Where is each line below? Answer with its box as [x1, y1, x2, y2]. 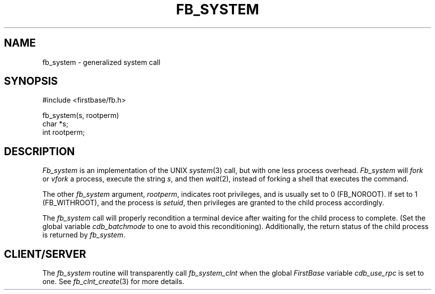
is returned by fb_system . [42, 231, 126, 239]
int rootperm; [42, 128, 85, 137]
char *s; [42, 119, 69, 128]
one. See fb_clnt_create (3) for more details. [42, 277, 184, 286]
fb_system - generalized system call [42, 58, 160, 66]
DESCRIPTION [4, 145, 75, 158]
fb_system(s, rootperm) [42, 111, 119, 120]
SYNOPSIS [4, 75, 58, 88]
